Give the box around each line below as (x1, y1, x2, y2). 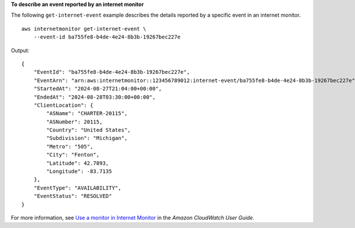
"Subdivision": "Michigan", (46, 135, 128, 142)
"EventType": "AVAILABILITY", (33, 184, 121, 191)
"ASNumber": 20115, (46, 118, 103, 125)
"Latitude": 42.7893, (46, 159, 109, 167)
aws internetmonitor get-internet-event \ (21, 25, 147, 32)
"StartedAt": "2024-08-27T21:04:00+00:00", (33, 86, 162, 92)
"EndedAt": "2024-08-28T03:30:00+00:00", (33, 93, 156, 100)
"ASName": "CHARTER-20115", (46, 110, 128, 117)
